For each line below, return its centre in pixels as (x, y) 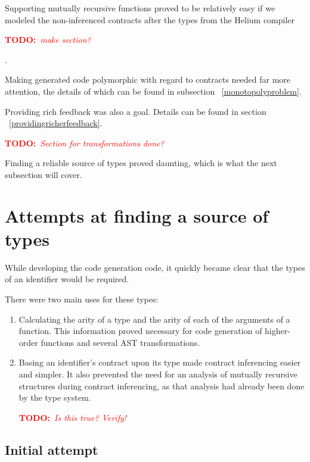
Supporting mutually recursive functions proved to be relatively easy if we (140, 8)
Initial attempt (52, 449)
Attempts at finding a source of (137, 215)
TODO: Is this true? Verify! (73, 417)
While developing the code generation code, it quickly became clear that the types (155, 267)
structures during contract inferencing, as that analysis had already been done (162, 385)
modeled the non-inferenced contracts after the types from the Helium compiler (150, 19)
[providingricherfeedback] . (56, 123)
